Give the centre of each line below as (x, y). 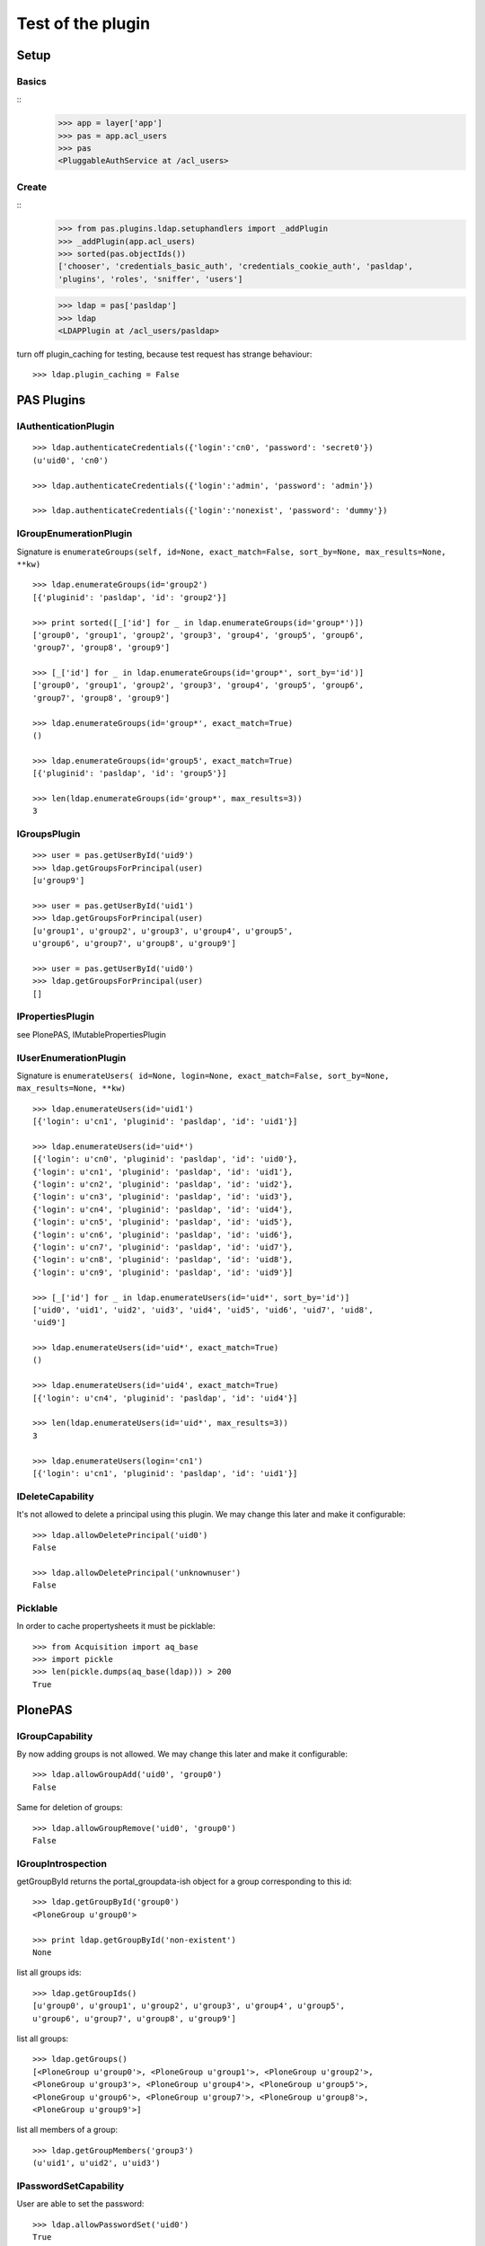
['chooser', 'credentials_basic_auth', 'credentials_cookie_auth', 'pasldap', (235, 266)
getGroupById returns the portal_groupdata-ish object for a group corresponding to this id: (184, 1881)
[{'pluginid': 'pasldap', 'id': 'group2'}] (130, 597)
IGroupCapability (55, 1736)
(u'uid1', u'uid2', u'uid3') (97, 2163)
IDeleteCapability (55, 1496)
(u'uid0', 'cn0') (71, 460)
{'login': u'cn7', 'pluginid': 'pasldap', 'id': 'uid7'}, (163, 1247)
